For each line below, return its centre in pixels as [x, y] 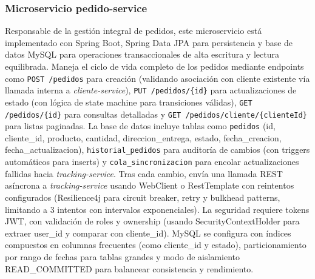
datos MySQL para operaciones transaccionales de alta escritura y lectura [142, 54]
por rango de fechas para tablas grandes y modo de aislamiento [123, 256]
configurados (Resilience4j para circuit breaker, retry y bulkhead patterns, [143, 197]
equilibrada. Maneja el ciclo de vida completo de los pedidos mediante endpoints [154, 66]
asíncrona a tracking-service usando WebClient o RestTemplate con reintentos [150, 185]
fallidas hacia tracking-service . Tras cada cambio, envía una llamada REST [144, 173]
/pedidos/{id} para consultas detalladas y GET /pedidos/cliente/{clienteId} [156, 114]
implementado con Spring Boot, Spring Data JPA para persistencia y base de [149, 42]
